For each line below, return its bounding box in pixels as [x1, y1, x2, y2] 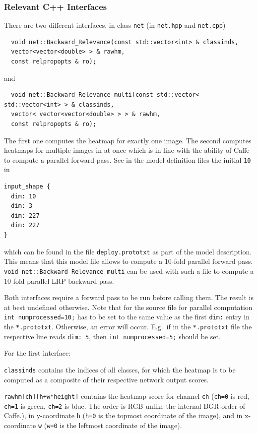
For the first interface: [4, 348, 71, 358]
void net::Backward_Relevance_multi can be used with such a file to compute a [4, 265, 254, 276]
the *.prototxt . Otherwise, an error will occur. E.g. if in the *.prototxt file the [4, 321, 252, 331]
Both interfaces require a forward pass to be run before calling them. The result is [4, 292, 254, 303]
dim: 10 [11, 192, 36, 200]
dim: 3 [11, 202, 33, 210]
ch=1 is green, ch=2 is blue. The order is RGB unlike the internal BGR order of [4, 400, 246, 411]
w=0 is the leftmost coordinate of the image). [47, 420, 182, 431]
